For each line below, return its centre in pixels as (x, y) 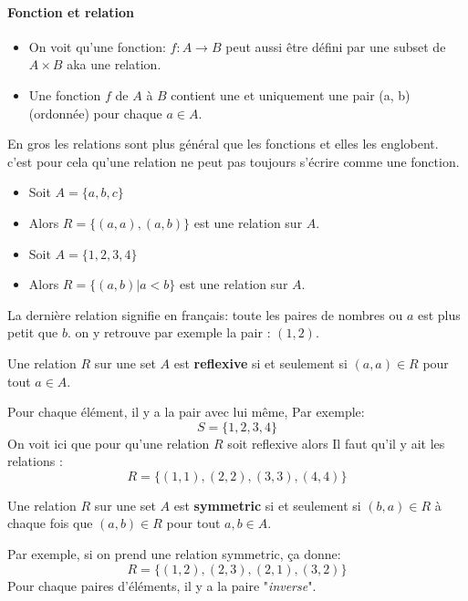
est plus (439, 314)
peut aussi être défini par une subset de (336, 46)
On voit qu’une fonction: (97, 46)
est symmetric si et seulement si (267, 505)
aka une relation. (114, 64)
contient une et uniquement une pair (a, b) (291, 94)
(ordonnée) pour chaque (95, 113)
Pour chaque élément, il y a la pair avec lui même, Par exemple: (186, 412)
